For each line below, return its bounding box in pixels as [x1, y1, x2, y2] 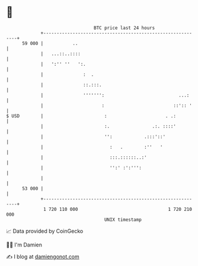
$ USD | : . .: [6, 113, 177, 119]
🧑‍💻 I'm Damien [6, 241, 43, 248]
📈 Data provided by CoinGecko [6, 227, 84, 235]
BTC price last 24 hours [94, 25, 155, 31]
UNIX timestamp [104, 216, 142, 223]
